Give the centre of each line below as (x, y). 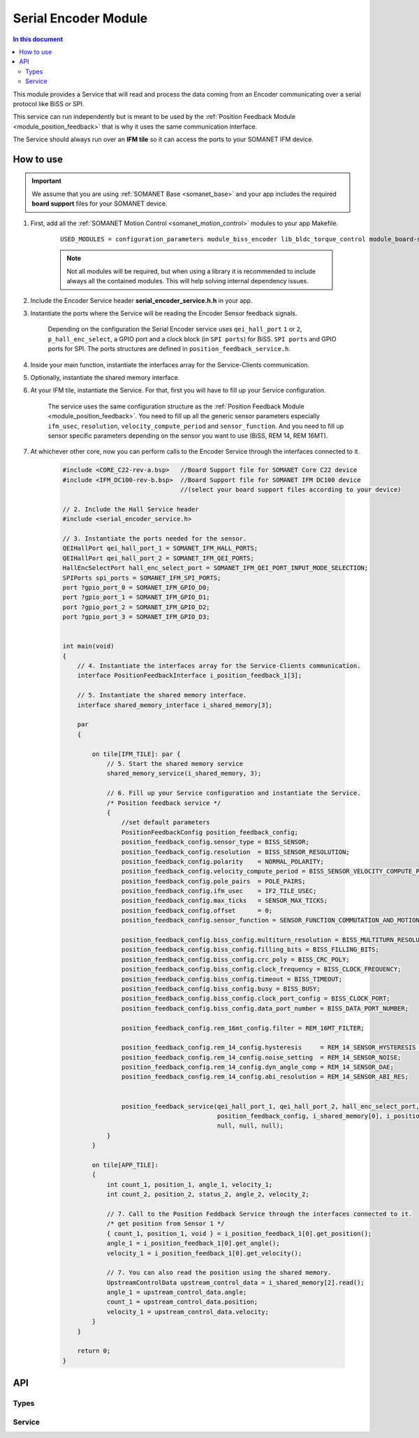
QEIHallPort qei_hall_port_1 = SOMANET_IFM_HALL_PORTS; (160, 548)
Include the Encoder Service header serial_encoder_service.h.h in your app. (141, 300)
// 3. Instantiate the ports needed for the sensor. (155, 539)
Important (47, 181)
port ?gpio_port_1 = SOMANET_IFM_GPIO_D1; (136, 597)
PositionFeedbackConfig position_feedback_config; (210, 832)
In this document (38, 39)
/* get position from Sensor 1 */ (166, 1224)
